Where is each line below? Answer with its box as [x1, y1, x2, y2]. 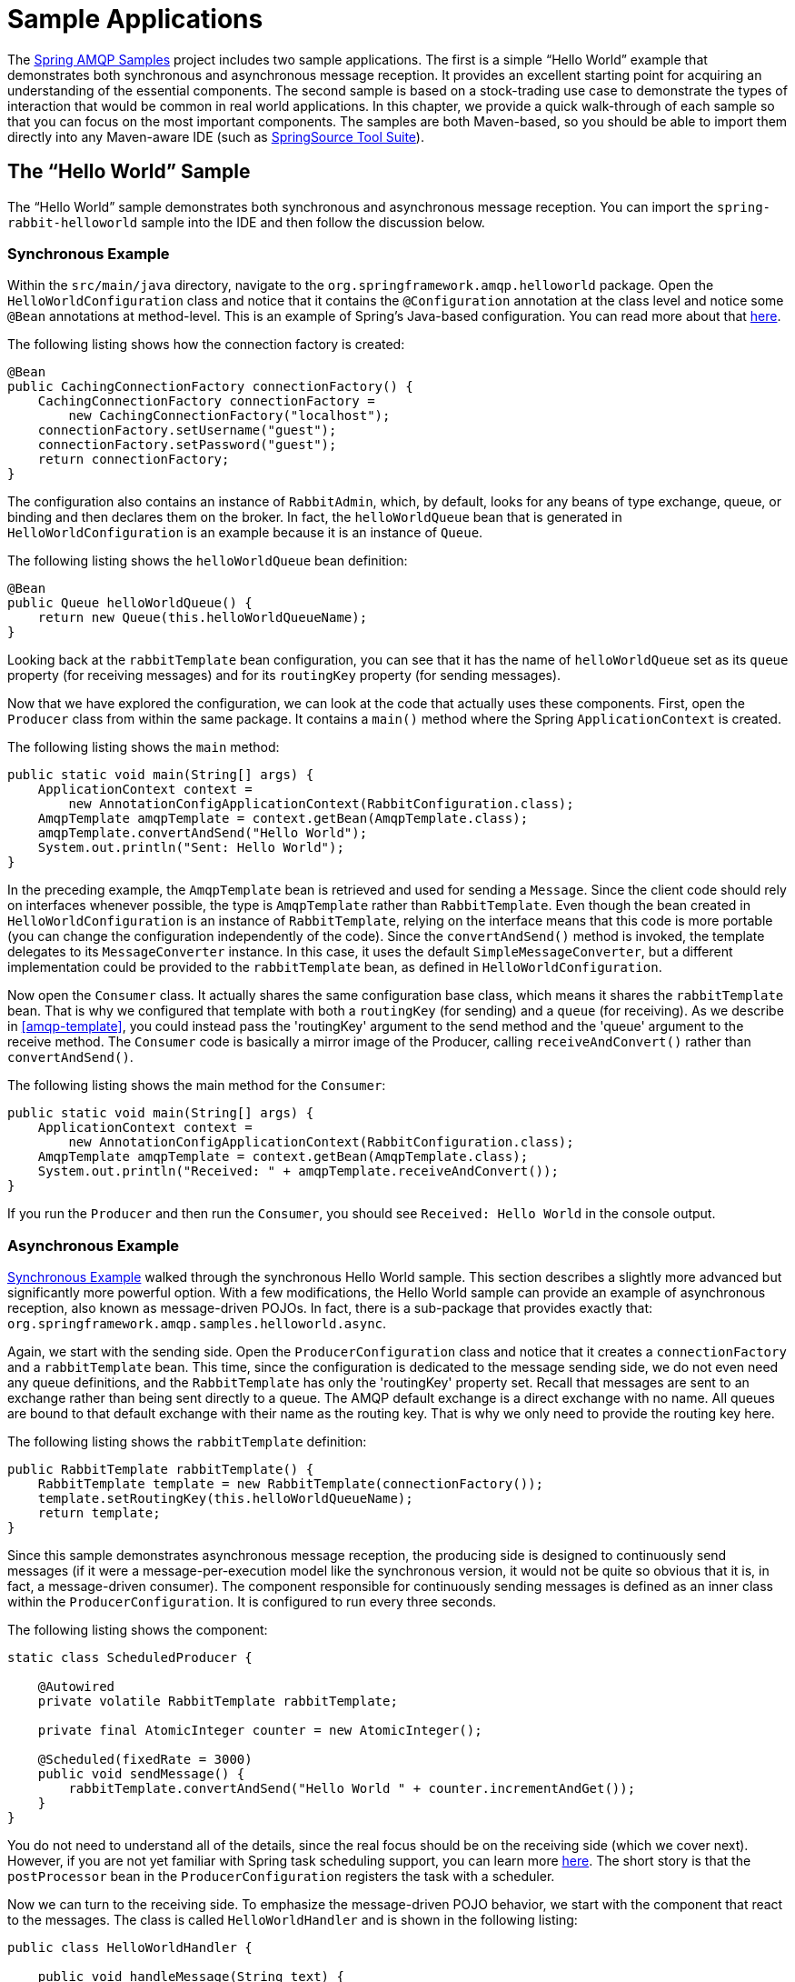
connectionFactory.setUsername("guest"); [37, 423, 337, 438]
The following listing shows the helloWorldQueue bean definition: [7, 553, 408, 569]
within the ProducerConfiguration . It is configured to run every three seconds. [7, 1594, 497, 1610]
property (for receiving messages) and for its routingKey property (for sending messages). [7, 667, 561, 684]
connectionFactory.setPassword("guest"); [37, 437, 337, 453]
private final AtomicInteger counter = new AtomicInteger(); [37, 1723, 482, 1738]
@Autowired [37, 1679, 115, 1695]
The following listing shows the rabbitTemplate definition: [7, 1434, 367, 1450]
